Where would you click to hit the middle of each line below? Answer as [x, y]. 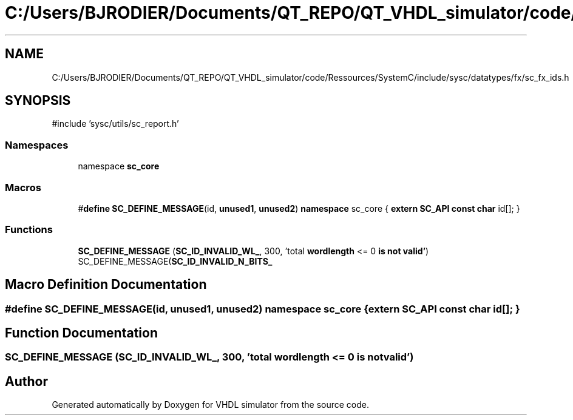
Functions [29, 230]
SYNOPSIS [38, 101]
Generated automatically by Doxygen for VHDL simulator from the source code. [211, 405]
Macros [23, 187]
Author [26, 381]
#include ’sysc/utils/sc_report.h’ [115, 124]
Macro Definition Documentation [106, 285]
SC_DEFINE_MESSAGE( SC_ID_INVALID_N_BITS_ [175, 261]
